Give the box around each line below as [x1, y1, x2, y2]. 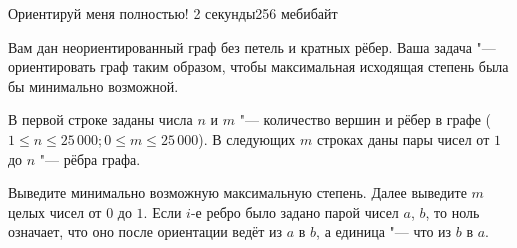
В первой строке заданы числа [8, 109, 193, 130]
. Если [143, 201, 182, 222]
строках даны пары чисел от [316, 128, 490, 149]
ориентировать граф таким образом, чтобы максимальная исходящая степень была [8, 56, 509, 77]
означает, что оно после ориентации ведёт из [8, 221, 283, 242]
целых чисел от [8, 201, 102, 222]
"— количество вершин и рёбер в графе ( [239, 109, 492, 130]
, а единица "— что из [316, 221, 452, 242]
